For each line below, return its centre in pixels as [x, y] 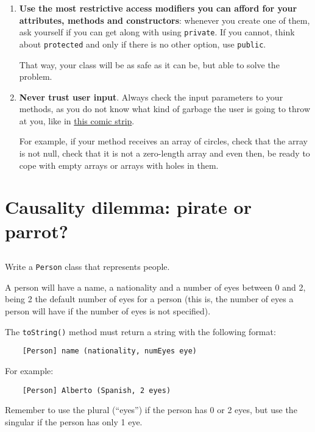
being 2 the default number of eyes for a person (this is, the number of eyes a [149, 299]
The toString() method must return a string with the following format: [140, 331]
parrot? [37, 231]
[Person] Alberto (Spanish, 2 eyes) [97, 390]
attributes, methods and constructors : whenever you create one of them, [165, 20]
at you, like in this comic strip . [77, 120]
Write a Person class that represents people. [87, 267]
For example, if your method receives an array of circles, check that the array [163, 141]
